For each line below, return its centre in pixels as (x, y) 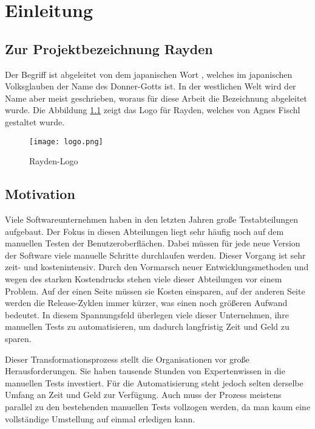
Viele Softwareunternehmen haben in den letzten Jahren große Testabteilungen (152, 219)
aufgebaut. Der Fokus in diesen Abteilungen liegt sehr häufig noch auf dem (144, 231)
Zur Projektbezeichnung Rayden (109, 48)
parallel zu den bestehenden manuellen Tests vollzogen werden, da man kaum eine (158, 406)
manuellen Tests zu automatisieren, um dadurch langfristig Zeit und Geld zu (147, 326)
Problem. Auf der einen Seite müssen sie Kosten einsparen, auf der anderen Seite (155, 291)
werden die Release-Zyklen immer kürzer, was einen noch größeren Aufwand (146, 303)
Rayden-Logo (54, 161)
